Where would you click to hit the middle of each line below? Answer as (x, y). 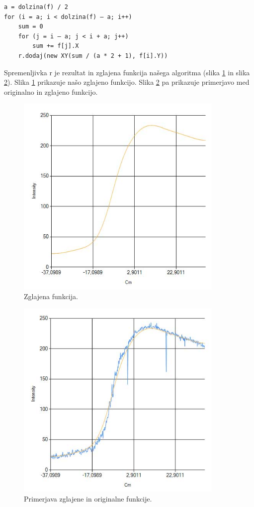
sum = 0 (31, 27)
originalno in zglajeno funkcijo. (51, 91)
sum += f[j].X (56, 46)
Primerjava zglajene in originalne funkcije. (88, 498)
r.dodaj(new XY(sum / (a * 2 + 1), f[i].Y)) (93, 56)
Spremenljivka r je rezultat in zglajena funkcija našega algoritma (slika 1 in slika (127, 72)
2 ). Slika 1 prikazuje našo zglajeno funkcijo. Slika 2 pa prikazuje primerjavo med (127, 82)
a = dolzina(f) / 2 (36, 7)
